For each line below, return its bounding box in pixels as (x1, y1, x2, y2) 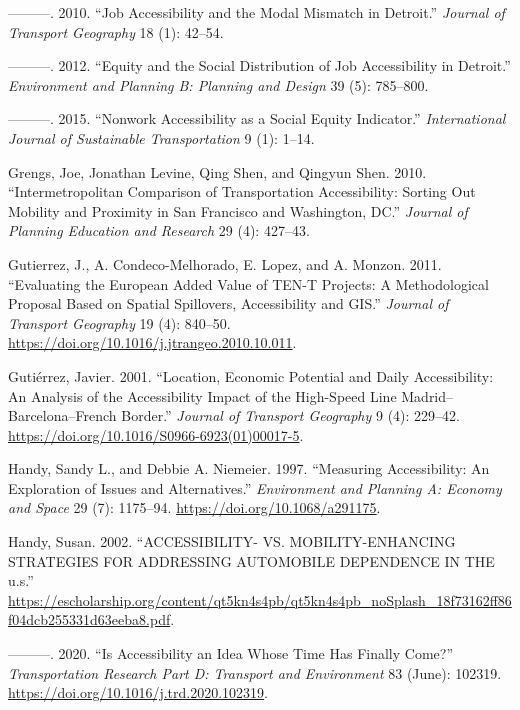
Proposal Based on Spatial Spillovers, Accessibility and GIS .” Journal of (8, 293, 449, 314)
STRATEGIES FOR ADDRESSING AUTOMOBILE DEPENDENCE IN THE (8, 550, 495, 571)
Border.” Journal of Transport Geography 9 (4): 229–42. (121, 405, 460, 426)
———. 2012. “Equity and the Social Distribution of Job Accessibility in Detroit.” (8, 55, 511, 76)
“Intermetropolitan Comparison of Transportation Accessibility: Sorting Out (8, 181, 476, 202)
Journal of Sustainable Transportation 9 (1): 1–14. (8, 127, 315, 148)
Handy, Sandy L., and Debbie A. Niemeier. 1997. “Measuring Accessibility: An (8, 458, 490, 479)
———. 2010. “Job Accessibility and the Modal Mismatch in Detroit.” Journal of (8, 2, 505, 22)
